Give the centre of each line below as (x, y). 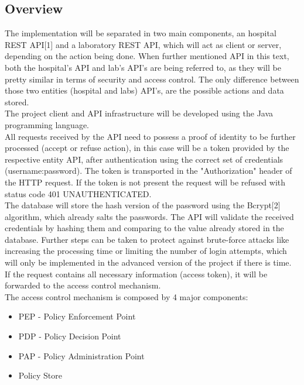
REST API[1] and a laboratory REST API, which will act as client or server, (143, 44)
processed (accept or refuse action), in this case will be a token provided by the (147, 148)
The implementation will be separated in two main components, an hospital (141, 33)
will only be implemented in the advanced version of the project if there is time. (148, 262)
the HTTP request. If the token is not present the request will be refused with (145, 182)
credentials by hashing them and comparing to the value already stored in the (144, 228)
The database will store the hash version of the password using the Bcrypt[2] (143, 205)
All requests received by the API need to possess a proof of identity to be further (150, 136)
